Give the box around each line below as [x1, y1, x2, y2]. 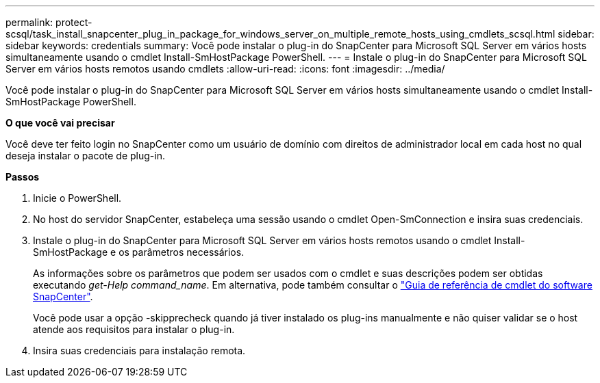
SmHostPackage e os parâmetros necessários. [33, 246, 245, 258]
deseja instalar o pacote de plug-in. [5, 150, 165, 161]
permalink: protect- [5, 16, 92, 28]
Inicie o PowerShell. [33, 192, 122, 204]
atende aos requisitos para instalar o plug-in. [33, 323, 235, 335]
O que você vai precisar [5, 117, 115, 129]
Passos [5, 171, 40, 183]
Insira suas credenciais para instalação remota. [33, 345, 246, 356]
